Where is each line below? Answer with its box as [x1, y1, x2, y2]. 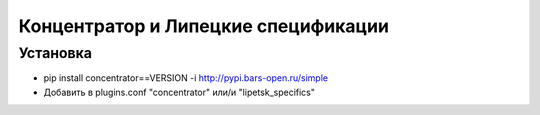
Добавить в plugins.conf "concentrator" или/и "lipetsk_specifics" [43, 86, 315, 98]
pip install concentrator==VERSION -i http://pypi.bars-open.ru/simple [43, 72, 329, 84]
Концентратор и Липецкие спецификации [18, 15, 390, 37]
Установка [18, 44, 92, 62]
